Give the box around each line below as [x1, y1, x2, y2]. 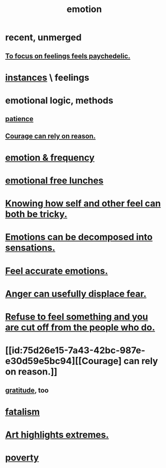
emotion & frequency [5, 152, 95, 163]
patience [5, 114, 34, 124]
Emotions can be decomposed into [5, 231, 153, 243]
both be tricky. [5, 208, 68, 220]
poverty [5, 452, 39, 463]
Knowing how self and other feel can [5, 198, 161, 209]
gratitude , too [5, 386, 49, 395]
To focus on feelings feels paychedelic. [5, 52, 130, 60]
